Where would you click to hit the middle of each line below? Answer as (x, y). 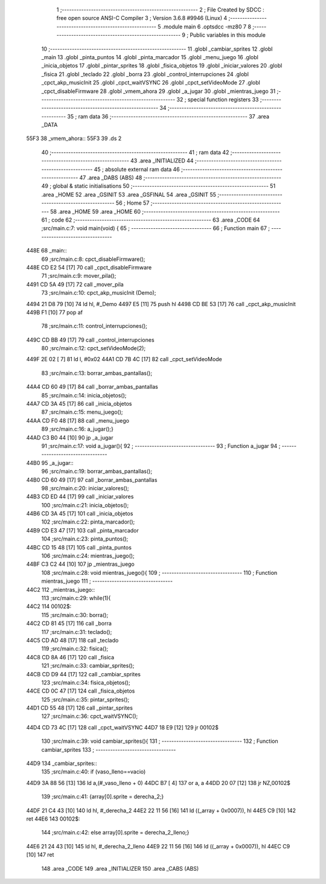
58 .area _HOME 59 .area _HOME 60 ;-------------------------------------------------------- (165, 211)
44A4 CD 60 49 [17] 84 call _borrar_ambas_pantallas (92, 387)
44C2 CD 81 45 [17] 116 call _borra (69, 623)
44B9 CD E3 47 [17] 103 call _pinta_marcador (82, 530)
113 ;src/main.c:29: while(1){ (76, 598)
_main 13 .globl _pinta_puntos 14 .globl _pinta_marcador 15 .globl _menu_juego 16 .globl (150, 57)
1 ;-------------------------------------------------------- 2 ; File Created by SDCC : (161, 10)
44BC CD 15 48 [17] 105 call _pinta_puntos (79, 547)
